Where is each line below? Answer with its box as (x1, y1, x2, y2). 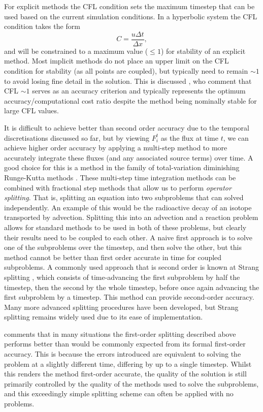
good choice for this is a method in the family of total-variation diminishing (4, 162, 240, 173)
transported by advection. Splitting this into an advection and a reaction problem (4, 212, 258, 223)
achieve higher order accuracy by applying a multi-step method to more (4, 142, 227, 153)
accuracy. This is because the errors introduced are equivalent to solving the (4, 348, 241, 359)
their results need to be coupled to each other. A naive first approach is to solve (4, 232, 252, 242)
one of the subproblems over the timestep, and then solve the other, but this (4, 242, 242, 252)
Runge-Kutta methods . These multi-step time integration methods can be (4, 172, 236, 182)
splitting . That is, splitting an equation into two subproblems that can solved (4, 192, 244, 203)
